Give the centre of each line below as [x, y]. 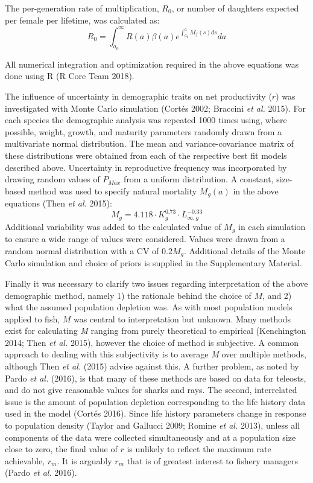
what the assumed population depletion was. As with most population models [149, 307]
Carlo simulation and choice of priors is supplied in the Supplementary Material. [153, 263]
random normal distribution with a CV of [82, 250]
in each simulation [272, 226]
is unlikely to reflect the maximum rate [199, 449]
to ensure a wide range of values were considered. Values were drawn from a [145, 239]
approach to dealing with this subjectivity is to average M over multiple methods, [156, 354]
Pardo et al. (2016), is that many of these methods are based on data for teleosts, [156, 378]
